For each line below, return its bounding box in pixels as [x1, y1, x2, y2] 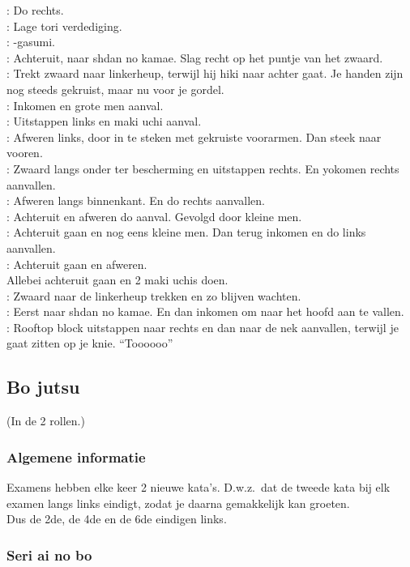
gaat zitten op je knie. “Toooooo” [6, 335, 173, 352]
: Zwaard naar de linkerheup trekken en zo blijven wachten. [6, 287, 301, 304]
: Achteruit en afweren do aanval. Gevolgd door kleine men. [6, 207, 302, 224]
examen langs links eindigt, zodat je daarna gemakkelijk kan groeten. [6, 494, 350, 511]
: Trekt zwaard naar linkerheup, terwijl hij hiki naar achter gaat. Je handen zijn [6, 65, 404, 82]
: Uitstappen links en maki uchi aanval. [6, 113, 202, 130]
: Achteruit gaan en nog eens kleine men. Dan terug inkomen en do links [6, 224, 366, 241]
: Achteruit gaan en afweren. [6, 255, 147, 272]
